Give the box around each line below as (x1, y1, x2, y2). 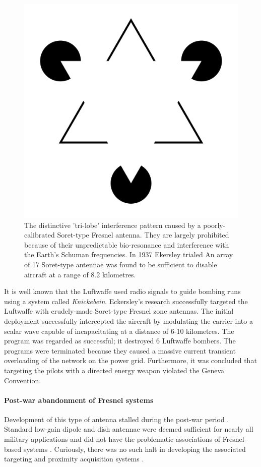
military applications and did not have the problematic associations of (4, 434, 220, 444)
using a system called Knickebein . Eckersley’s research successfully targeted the (4, 296, 248, 306)
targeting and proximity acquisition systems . (4, 453, 144, 464)
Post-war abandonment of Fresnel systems (4, 394, 154, 405)
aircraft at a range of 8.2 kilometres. (24, 269, 136, 279)
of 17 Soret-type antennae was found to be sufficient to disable (24, 259, 217, 269)
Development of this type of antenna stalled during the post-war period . (4, 414, 229, 424)
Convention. (4, 375, 41, 385)
